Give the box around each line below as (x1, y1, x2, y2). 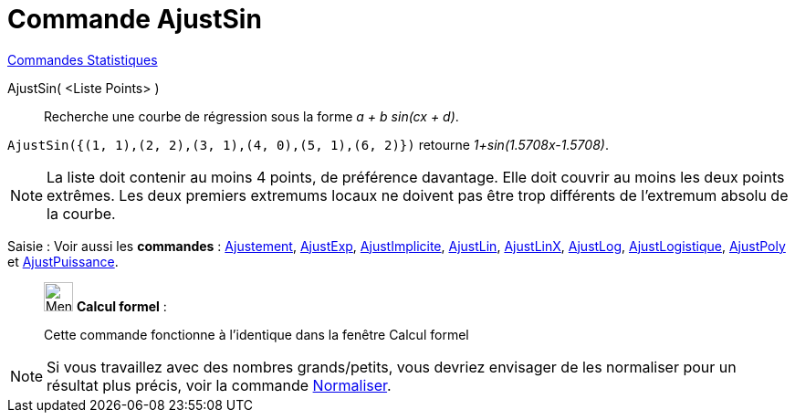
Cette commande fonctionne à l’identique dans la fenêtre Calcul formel (44, 326, 469, 342)
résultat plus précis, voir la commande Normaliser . (47, 375, 392, 394)
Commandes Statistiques (7, 51, 158, 68)
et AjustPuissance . (7, 253, 119, 269)
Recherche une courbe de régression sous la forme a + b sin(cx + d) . (44, 108, 459, 124)
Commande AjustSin (7, 4, 262, 35)
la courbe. (47, 204, 116, 223)
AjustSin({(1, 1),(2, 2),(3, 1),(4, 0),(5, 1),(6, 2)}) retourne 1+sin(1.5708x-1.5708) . (7, 136, 609, 152)
